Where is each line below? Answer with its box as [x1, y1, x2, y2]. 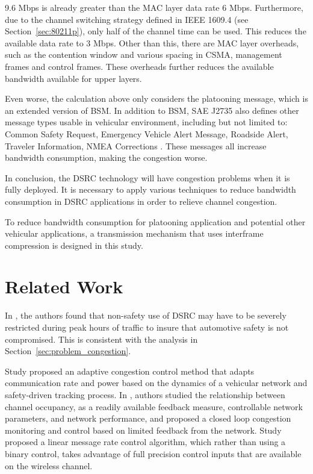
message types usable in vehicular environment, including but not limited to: [5, 116, 288, 128]
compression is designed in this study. [5, 239, 143, 251]
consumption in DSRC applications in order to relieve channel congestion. [5, 195, 277, 207]
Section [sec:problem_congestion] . [5, 345, 131, 357]
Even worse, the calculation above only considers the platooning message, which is [5, 92, 308, 105]
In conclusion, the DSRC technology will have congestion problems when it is [5, 171, 290, 184]
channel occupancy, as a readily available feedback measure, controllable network [5, 400, 303, 413]
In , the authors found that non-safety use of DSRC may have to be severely [5, 309, 287, 322]
